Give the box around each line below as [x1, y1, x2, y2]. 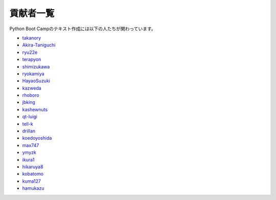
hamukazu [22, 185, 44, 191]
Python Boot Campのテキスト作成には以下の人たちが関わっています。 [9, 26, 156, 32]
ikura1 [22, 157, 35, 163]
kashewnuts [22, 106, 48, 113]
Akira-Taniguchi [22, 42, 56, 48]
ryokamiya [22, 71, 44, 77]
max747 [22, 142, 39, 148]
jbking [22, 99, 35, 105]
